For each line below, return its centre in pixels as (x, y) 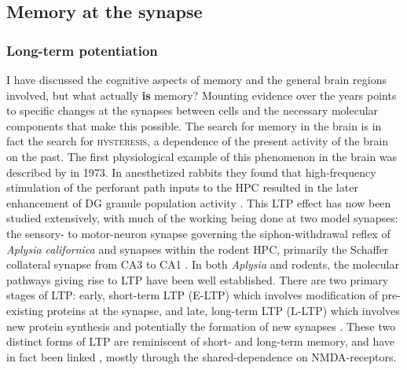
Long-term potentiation (82, 50)
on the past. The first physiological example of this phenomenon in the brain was (202, 156)
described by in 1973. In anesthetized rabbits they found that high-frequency (191, 172)
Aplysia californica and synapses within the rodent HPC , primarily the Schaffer (198, 249)
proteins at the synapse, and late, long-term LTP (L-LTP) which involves (223, 310)
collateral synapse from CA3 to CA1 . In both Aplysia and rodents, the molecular (203, 264)
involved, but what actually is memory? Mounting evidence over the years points (202, 95)
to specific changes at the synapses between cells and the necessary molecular (192, 110)
